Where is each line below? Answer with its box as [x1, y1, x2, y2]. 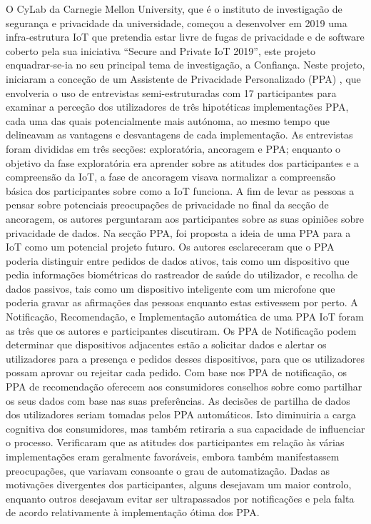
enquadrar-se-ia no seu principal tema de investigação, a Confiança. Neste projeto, [6, 57, 365, 72]
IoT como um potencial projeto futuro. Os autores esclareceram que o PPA [6, 239, 335, 254]
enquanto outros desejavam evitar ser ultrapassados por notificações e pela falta [6, 490, 355, 505]
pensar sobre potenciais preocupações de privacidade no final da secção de [6, 197, 329, 212]
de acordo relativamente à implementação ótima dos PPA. [6, 505, 260, 520]
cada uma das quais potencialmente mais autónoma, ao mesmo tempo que [6, 113, 330, 128]
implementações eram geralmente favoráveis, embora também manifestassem [6, 449, 340, 463]
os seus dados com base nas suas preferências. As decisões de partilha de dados [6, 393, 350, 408]
